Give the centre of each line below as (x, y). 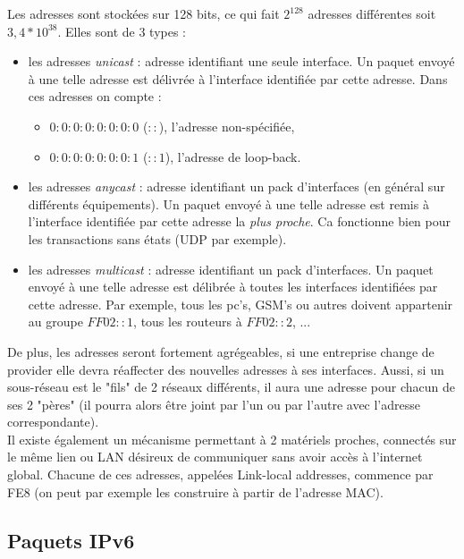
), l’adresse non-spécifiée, (227, 126)
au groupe (55, 322)
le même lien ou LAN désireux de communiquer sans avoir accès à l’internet (215, 457)
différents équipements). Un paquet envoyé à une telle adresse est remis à (228, 203)
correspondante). (53, 422)
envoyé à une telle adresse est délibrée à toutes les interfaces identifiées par (233, 287)
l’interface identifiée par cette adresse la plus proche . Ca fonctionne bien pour (239, 221)
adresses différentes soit (372, 13)
